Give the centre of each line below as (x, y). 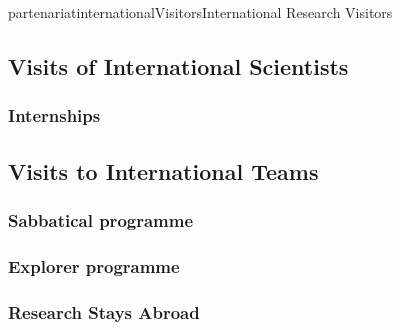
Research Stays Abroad (104, 311)
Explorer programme (94, 265)
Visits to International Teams (163, 170)
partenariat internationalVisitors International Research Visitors (200, 12)
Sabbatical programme (101, 219)
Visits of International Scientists (178, 65)
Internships (54, 115)
